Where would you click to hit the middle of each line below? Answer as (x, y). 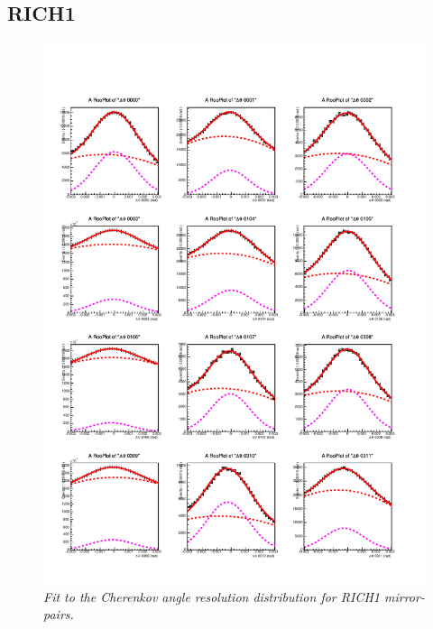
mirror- (404, 596)
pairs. (59, 614)
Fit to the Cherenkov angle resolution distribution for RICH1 (212, 596)
